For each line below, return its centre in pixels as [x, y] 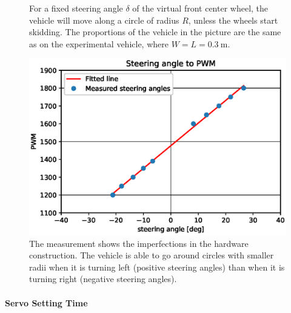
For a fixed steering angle [76, 8]
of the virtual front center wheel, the [200, 8]
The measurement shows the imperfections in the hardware [139, 243]
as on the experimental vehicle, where [99, 43]
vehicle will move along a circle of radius [104, 20]
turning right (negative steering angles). [103, 279]
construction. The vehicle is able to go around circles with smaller [152, 255]
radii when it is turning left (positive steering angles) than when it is [157, 267]
